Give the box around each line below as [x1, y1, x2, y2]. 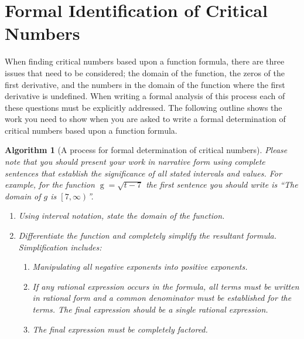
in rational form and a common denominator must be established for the [32, 291, 292, 304]
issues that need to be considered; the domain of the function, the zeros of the [5, 66, 285, 79]
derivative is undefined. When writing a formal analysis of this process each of [5, 90, 285, 102]
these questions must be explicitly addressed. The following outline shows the [5, 101, 282, 113]
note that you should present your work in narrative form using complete [5, 155, 265, 168]
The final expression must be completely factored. [32, 323, 208, 335]
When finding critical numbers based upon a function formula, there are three [5, 55, 285, 67]
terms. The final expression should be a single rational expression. [32, 303, 268, 315]
